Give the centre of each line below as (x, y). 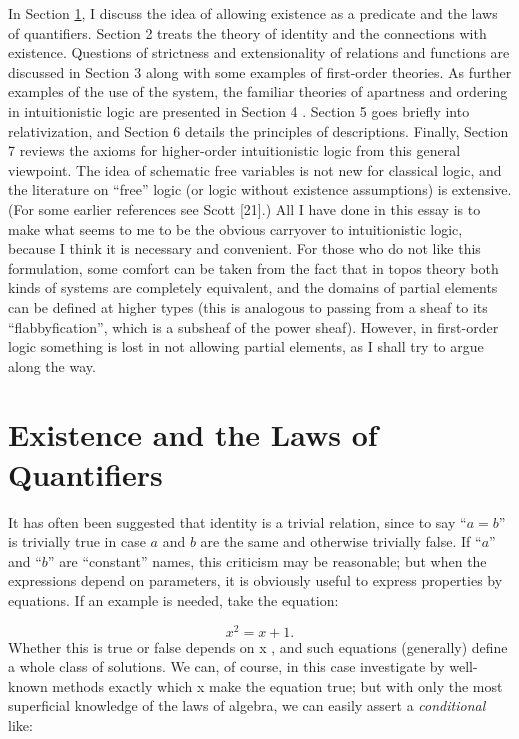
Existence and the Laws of (193, 434)
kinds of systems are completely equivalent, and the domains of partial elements (253, 287)
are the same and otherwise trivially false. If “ (341, 541)
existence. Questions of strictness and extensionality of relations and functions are (259, 52)
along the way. (52, 365)
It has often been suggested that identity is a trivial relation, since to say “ (237, 521)
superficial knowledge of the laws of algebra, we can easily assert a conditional (247, 705)
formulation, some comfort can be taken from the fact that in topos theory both (253, 267)
